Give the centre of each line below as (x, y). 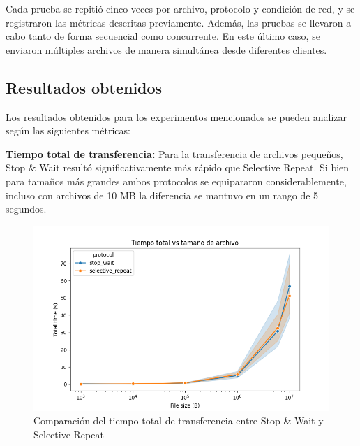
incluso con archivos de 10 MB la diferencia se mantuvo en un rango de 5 (162, 195)
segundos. (26, 209)
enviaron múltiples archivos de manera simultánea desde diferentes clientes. (166, 49)
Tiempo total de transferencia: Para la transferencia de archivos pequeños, (174, 153)
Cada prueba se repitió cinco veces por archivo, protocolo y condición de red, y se (180, 8)
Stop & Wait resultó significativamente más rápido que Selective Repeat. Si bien (178, 167)
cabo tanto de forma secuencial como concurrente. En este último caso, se (163, 36)
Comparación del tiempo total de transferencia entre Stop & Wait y (179, 420)
